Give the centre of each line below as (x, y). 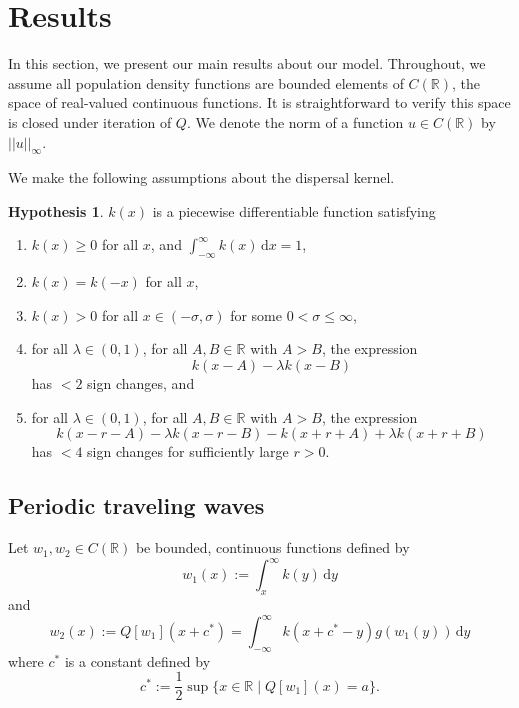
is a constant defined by (137, 660)
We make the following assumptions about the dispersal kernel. (201, 177)
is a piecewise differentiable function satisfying (294, 210)
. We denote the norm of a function (295, 121)
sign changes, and (141, 383)
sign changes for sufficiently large (188, 451)
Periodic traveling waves (136, 505)
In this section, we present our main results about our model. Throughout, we (247, 63)
